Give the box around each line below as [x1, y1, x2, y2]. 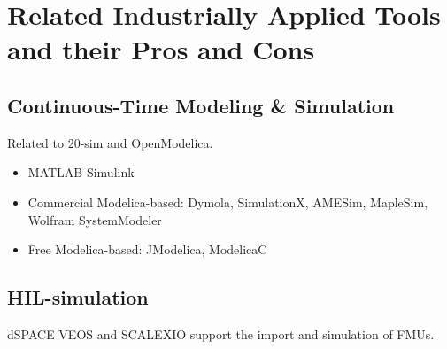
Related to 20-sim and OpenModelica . [7, 133, 213, 151]
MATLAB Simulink [27, 163, 135, 182]
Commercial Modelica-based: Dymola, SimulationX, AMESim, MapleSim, [27, 192, 428, 211]
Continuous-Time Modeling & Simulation [7, 91, 395, 119]
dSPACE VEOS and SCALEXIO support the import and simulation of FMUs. [7, 324, 435, 343]
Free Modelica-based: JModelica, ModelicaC [27, 240, 267, 259]
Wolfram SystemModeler [27, 210, 162, 229]
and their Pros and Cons [7, 31, 315, 67]
